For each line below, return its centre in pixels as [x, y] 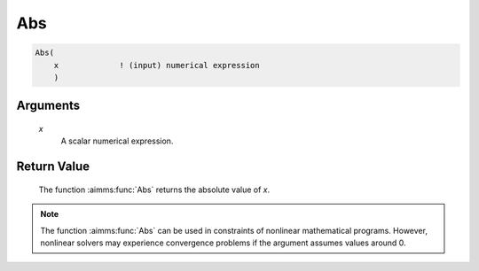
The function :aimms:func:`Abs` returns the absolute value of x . [154, 190]
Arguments [48, 106]
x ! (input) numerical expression [157, 65]
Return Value [53, 167]
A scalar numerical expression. [117, 141]
